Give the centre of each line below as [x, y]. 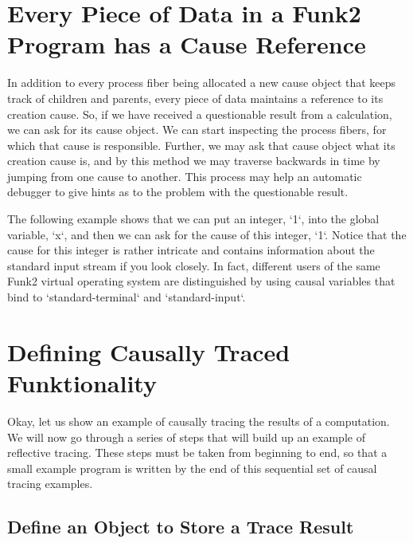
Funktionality [82, 383]
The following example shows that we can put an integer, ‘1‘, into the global [193, 219]
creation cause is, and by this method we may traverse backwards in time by [194, 161]
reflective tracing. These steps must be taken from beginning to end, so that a [197, 452]
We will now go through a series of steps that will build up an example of [186, 437]
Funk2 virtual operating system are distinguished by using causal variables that [201, 281]
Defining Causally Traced [149, 351]
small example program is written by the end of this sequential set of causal [192, 468]
